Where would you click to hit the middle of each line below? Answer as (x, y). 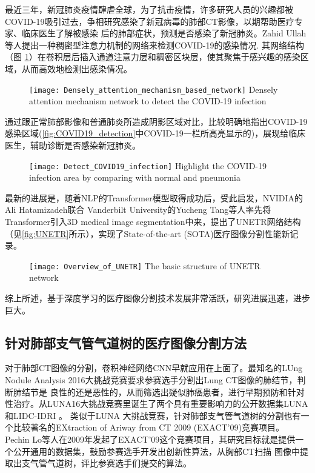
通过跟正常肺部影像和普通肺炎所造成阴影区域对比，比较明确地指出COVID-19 (156, 121)
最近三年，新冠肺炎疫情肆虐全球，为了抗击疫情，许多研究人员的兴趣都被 (149, 9)
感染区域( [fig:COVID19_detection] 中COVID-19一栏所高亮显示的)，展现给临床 (155, 133)
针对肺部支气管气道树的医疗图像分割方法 (126, 342)
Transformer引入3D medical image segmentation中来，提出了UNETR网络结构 (153, 222)
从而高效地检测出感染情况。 (77, 68)
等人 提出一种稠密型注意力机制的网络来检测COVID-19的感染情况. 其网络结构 (155, 45)
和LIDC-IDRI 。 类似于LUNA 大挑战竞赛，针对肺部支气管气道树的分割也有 (153, 415)
